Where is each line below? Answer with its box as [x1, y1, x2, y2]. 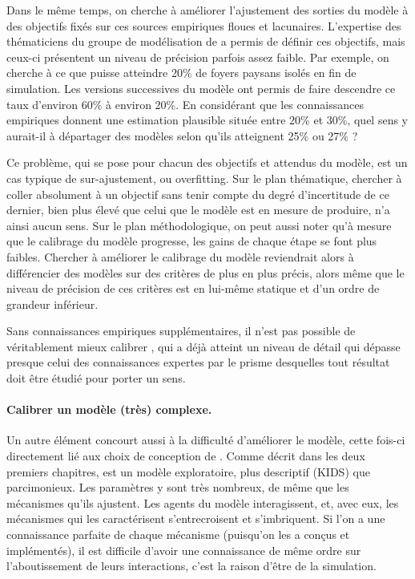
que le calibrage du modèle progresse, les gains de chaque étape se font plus [6, 233, 377, 249]
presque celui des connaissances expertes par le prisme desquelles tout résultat [6, 354, 390, 370]
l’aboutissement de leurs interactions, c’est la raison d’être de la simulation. [6, 557, 377, 574]
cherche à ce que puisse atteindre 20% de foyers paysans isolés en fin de [6, 64, 357, 81]
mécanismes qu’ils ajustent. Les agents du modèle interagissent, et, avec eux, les [6, 494, 399, 511]
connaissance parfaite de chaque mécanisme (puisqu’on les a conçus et [6, 526, 350, 543]
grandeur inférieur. [6, 295, 99, 312]
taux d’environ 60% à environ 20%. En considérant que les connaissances [6, 95, 364, 112]
